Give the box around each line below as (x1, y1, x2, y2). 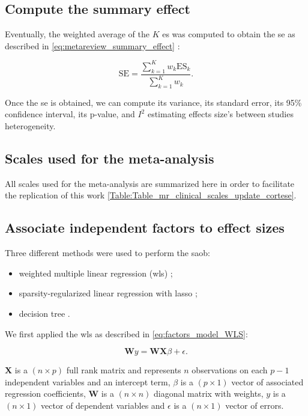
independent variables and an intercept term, (5, 375, 171, 388)
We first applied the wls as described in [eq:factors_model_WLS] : (5, 327, 248, 340)
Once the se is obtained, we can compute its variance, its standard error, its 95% (5, 96, 302, 108)
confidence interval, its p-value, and (5, 108, 135, 120)
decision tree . (19, 307, 70, 320)
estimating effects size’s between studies (147, 108, 294, 120)
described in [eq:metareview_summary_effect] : (5, 39, 180, 52)
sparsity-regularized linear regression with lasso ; (19, 287, 198, 299)
